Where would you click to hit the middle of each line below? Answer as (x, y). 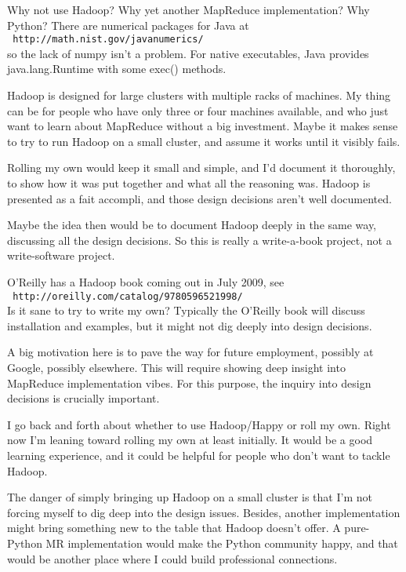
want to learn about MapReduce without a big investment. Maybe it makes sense (203, 126)
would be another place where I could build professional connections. (172, 558)
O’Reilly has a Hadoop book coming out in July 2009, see (146, 281)
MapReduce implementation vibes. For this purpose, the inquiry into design (189, 383)
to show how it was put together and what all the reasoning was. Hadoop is (189, 183)
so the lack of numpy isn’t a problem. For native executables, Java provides (188, 53)
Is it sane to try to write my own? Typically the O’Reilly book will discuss (186, 310)
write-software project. (61, 255)
